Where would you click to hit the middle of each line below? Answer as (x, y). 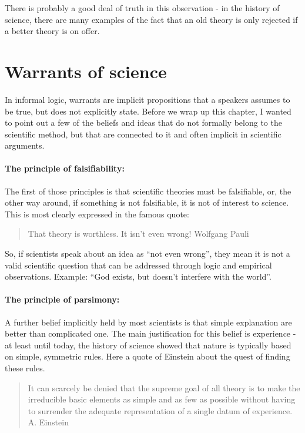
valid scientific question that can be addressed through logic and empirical (138, 265)
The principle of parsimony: (62, 299)
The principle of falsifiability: (65, 168)
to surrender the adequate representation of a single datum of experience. (160, 410)
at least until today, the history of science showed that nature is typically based (148, 345)
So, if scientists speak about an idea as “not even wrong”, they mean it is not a (148, 254)
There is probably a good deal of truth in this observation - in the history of (142, 8)
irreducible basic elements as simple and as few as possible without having (162, 399)
